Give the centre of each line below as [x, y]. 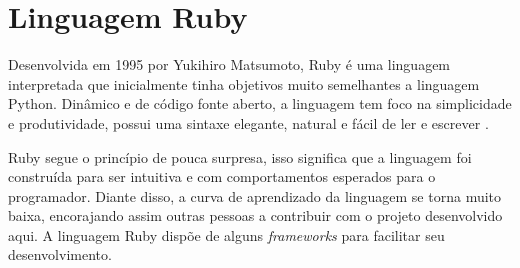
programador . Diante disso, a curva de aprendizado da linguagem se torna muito [255, 195]
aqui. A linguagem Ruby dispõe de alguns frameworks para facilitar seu [226, 234]
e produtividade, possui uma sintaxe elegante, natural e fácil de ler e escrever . [248, 122]
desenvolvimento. [60, 254]
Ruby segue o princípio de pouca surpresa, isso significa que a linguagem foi [240, 156]
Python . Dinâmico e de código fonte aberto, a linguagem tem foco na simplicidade [260, 103]
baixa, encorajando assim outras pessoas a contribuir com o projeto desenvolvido [255, 215]
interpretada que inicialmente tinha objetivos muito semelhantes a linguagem [244, 83]
